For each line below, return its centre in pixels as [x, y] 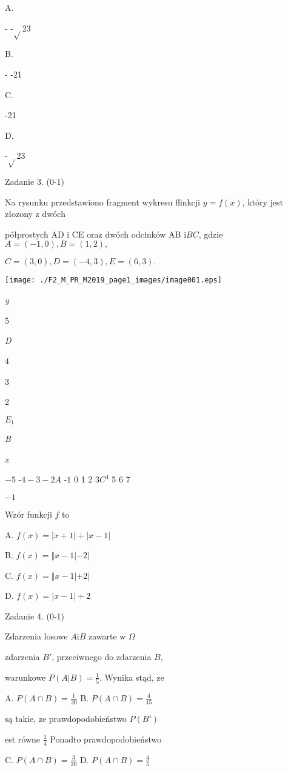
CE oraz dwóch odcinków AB [126, 234]
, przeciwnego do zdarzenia [102, 657]
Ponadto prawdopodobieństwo [106, 739]
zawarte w [107, 636]
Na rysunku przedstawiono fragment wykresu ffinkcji [103, 202]
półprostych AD [35, 234]
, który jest [263, 202]
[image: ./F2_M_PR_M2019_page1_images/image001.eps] [113, 280]
